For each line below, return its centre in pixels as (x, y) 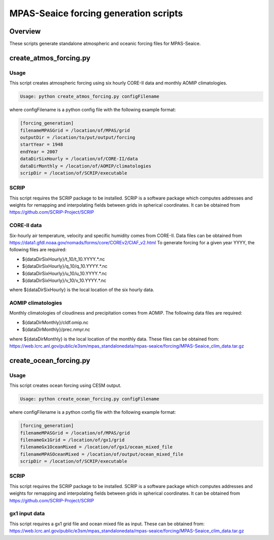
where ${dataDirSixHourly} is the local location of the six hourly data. (82, 290)
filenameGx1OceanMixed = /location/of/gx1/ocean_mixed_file (96, 447)
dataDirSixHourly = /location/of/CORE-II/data (79, 159)
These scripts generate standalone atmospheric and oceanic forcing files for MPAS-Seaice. (105, 44)
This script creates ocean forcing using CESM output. (65, 386)
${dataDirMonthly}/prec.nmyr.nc (56, 330)
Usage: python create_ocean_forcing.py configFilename (90, 399)
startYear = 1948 (42, 145)
